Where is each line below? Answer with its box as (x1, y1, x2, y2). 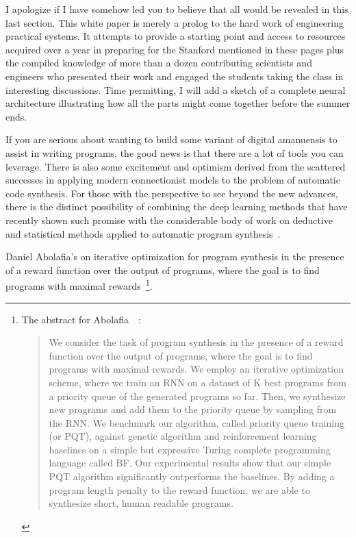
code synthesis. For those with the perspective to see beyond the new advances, (5, 186, 338, 200)
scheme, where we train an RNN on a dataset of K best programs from (49, 375, 346, 389)
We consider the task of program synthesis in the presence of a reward (49, 335, 344, 349)
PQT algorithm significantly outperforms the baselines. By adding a (49, 469, 335, 484)
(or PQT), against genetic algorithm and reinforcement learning (49, 429, 317, 443)
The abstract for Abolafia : (21, 312, 141, 326)
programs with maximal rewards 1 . (5, 277, 153, 292)
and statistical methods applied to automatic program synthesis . (5, 226, 281, 240)
